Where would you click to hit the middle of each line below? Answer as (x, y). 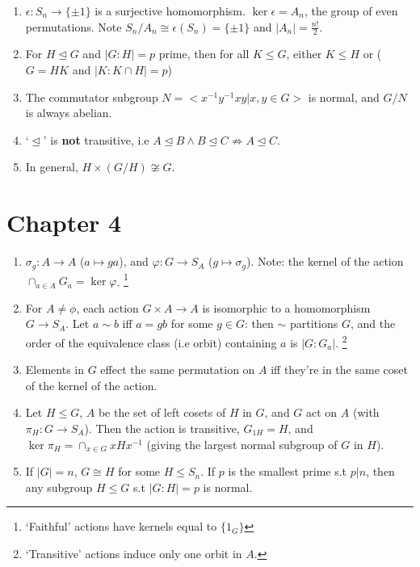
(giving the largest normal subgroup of (242, 444)
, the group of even (351, 10)
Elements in (55, 370)
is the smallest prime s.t (288, 471)
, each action (107, 307)
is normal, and (344, 97)
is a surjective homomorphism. (170, 10)
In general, (52, 167)
